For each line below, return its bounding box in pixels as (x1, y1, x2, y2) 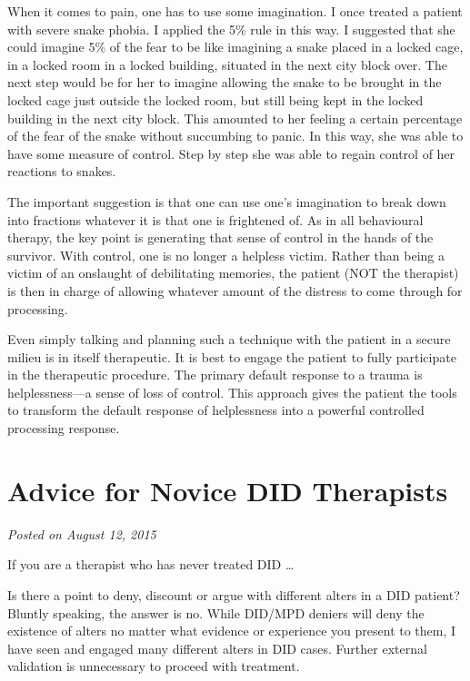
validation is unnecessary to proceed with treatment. (7, 656, 300, 676)
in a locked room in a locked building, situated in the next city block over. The (7, 54, 447, 74)
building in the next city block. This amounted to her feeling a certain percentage (7, 108, 463, 127)
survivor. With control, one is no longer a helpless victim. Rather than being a (7, 245, 445, 264)
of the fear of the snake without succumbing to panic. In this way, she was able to (7, 126, 464, 145)
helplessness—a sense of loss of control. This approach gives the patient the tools (7, 382, 457, 401)
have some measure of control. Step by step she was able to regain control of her (7, 143, 455, 163)
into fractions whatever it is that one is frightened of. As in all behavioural (7, 210, 424, 229)
